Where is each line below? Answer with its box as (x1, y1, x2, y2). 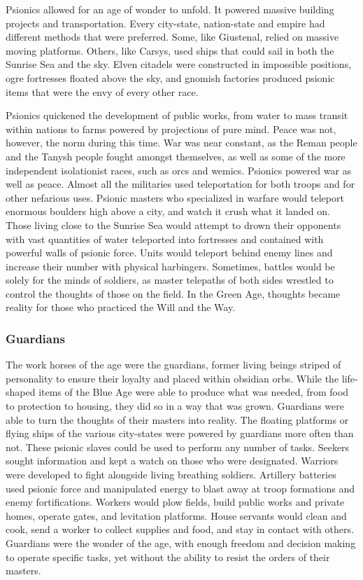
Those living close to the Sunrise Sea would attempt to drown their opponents (6, 217, 341, 232)
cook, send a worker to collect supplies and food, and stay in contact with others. (6, 522, 354, 537)
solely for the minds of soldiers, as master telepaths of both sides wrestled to (6, 272, 334, 287)
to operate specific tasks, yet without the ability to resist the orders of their (6, 549, 330, 564)
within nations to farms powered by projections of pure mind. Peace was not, (6, 121, 336, 136)
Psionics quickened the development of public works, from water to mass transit (6, 108, 348, 123)
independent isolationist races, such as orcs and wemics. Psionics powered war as (6, 163, 352, 177)
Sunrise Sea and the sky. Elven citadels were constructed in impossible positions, (6, 57, 352, 71)
